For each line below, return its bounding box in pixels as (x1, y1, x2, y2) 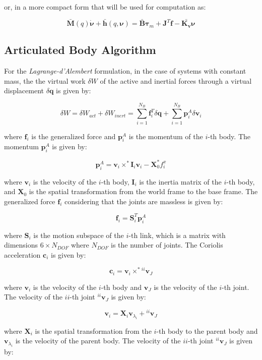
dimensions (4, 239, 38, 250)
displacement (4, 85, 44, 96)
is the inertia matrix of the (139, 176, 222, 187)
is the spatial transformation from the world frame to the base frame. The (29, 186, 258, 197)
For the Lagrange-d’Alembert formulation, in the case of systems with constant (4, 66, 246, 76)
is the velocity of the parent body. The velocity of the (15, 335, 181, 346)
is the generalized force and (31, 131, 116, 141)
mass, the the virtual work (4, 75, 86, 86)
